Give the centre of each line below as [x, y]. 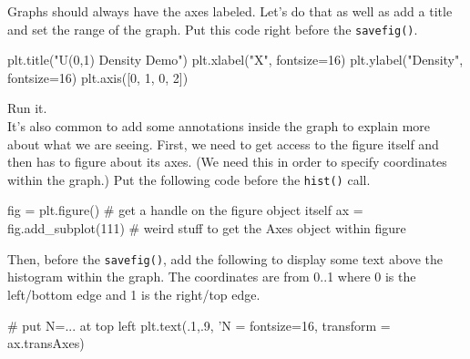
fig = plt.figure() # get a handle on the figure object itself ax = [185, 210]
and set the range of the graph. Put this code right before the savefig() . [213, 29]
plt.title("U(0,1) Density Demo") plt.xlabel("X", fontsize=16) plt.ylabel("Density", [235, 60]
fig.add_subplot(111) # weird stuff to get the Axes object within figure [207, 228]
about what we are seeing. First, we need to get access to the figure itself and [223, 144]
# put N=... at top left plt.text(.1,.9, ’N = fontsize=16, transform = [199, 325]
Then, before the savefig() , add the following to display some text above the [225, 258]
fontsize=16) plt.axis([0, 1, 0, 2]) [98, 77]
